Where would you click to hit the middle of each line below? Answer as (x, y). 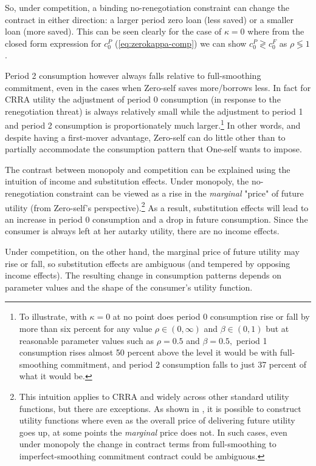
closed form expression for (53, 43)
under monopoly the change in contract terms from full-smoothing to (148, 444)
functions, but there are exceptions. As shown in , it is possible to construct (160, 408)
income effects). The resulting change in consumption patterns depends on (143, 275)
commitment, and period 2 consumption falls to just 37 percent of (183, 364)
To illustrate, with (53, 316)
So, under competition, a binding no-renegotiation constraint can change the (147, 7)
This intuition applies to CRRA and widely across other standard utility (154, 396)
